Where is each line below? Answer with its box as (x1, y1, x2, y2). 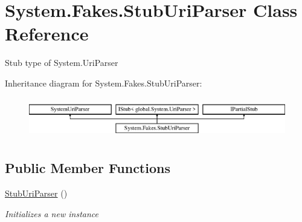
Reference (5, 21, 89, 46)
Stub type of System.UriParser (5, 56, 118, 69)
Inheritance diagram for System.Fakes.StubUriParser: (5, 76, 202, 89)
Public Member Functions (5, 158, 170, 177)
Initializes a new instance (5, 207, 98, 220)
